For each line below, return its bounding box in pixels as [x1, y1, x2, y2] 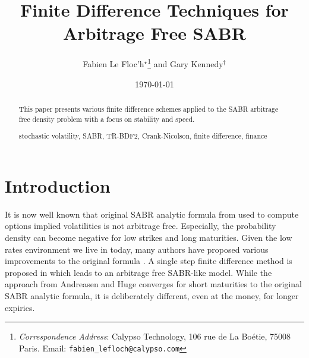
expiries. [5, 301, 35, 313]
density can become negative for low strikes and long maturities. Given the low [5, 231, 292, 243]
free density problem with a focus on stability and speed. [18, 114, 195, 124]
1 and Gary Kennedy [147, 56, 223, 70]
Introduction [5, 173, 111, 197]
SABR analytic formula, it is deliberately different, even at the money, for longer [5, 289, 299, 302]
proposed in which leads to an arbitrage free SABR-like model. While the [5, 266, 272, 278]
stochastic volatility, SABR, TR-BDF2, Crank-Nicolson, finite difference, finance [18, 131, 267, 141]
